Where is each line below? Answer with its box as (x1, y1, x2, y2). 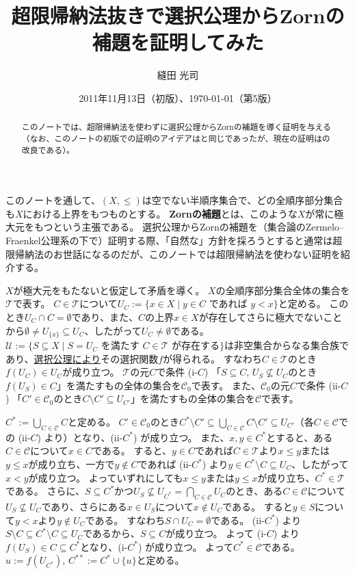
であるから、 (83, 526, 140, 540)
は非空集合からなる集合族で (224, 338, 350, 352)
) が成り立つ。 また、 (133, 430, 230, 444)
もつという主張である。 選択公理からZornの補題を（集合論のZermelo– (34, 220, 344, 234)
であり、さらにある (41, 499, 127, 513)
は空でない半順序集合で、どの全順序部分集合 (142, 193, 343, 207)
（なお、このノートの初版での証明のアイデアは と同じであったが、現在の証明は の (21, 132, 330, 144)
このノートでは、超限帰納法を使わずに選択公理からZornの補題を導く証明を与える (21, 121, 331, 133)
